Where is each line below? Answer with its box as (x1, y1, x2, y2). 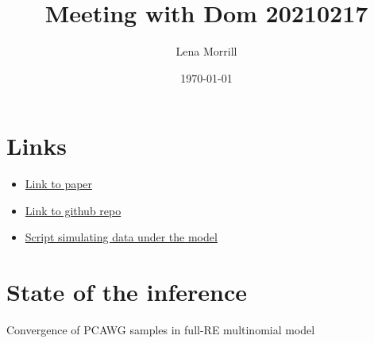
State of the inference (6, 276, 247, 308)
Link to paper (25, 175, 93, 192)
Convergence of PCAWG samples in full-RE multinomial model (6, 322, 315, 338)
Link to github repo (25, 202, 121, 218)
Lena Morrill (175, 43, 237, 60)
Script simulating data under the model (25, 229, 218, 245)
